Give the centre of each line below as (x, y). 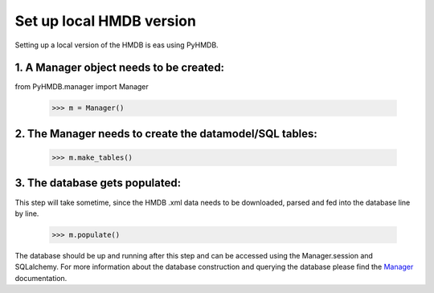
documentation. (41, 278)
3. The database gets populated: (98, 183)
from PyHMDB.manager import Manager (82, 87)
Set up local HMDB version (106, 21)
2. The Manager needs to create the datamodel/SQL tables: (166, 134)
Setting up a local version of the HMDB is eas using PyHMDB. (117, 45)
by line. (27, 214)
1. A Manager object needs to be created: (120, 68)
